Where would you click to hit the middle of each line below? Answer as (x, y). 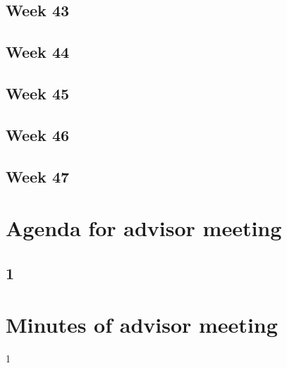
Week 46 (38, 134)
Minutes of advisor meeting (142, 325)
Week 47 (38, 176)
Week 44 (38, 52)
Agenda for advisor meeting (144, 228)
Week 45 (38, 93)
